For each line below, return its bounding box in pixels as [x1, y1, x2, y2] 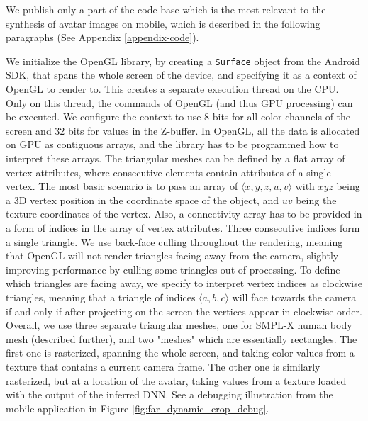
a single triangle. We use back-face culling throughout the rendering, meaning [6, 234, 343, 249]
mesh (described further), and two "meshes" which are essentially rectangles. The [6, 331, 357, 346]
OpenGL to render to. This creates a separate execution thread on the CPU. [6, 82, 339, 96]
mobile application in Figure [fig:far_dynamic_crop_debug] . [6, 400, 269, 415]
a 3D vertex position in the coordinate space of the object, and [6, 192, 279, 207]
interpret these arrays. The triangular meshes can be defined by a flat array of [6, 151, 345, 165]
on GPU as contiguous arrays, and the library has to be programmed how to [6, 137, 339, 152]
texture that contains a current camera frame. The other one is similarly [6, 359, 320, 374]
